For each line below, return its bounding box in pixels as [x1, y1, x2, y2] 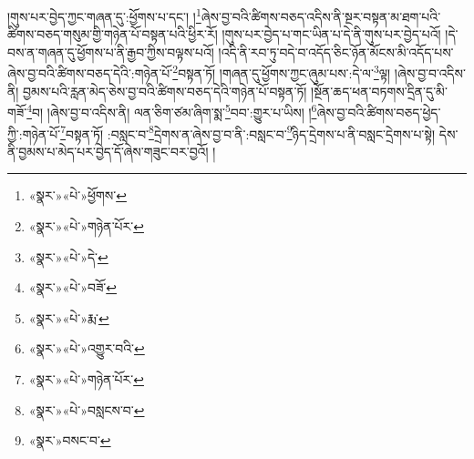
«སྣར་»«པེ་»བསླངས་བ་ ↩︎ [28, 400, 145, 419]
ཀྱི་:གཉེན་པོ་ [7, 124, 61, 143]
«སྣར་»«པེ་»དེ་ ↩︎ [28, 247, 108, 266]
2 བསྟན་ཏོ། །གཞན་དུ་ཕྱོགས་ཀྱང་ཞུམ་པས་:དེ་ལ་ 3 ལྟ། [172, 61, 391, 83]
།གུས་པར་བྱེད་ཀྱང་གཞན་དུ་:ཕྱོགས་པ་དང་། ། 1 [7, 5, 201, 25]
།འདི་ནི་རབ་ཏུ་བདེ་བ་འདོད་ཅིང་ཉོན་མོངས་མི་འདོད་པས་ [218, 42, 454, 61]
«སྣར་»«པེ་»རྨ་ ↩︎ [28, 308, 109, 327]
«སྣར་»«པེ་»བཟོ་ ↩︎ [28, 278, 117, 297]
